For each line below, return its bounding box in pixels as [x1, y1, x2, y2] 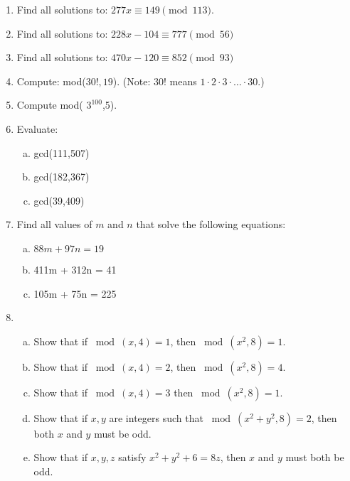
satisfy [118, 450, 147, 465]
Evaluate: [16, 121, 58, 136]
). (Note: [112, 73, 151, 88]
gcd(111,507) [33, 145, 90, 160]
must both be [285, 450, 344, 465]
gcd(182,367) [33, 169, 90, 184]
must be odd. [94, 426, 152, 441]
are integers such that [109, 410, 203, 425]
